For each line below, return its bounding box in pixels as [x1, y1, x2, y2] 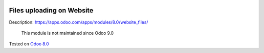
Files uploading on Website [9, 6, 94, 14]
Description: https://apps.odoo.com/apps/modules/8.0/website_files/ [9, 19, 149, 25]
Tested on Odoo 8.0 [9, 41, 49, 47]
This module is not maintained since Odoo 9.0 [21, 30, 114, 36]
